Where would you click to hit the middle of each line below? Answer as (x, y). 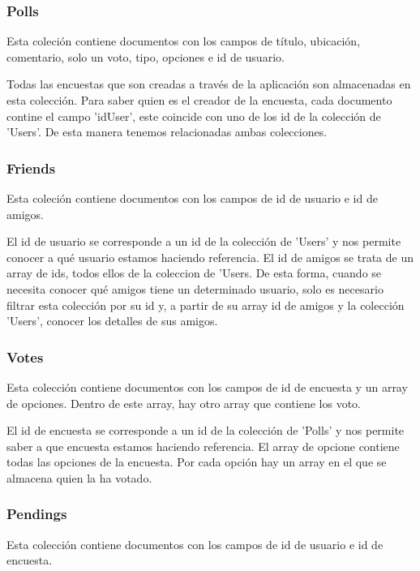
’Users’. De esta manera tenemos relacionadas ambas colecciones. (167, 132)
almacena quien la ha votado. (79, 477)
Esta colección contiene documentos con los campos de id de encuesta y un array (207, 386)
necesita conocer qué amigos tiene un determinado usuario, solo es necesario (195, 288)
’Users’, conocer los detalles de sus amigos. (112, 321)
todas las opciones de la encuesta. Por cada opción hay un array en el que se (197, 462)
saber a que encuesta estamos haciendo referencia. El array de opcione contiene (203, 446)
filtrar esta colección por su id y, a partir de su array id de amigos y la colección (206, 305)
